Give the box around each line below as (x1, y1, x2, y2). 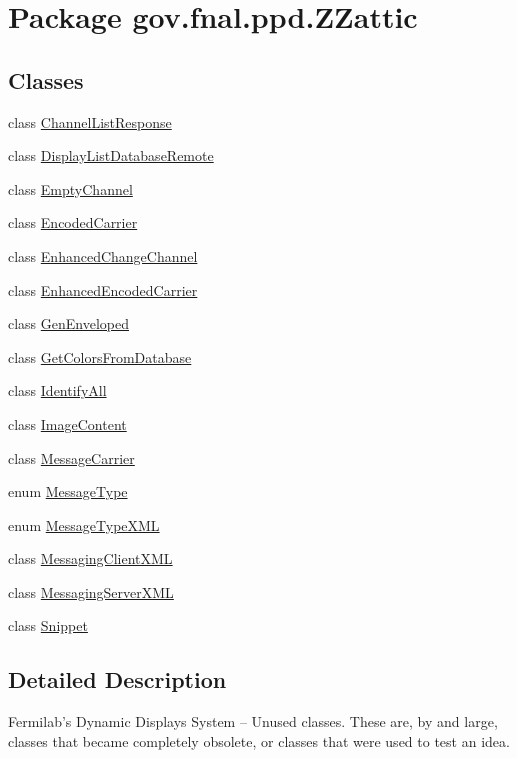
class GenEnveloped (8, 313, 130, 334)
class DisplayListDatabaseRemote (8, 145, 214, 166)
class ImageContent (8, 413, 127, 434)
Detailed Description (8, 664, 227, 695)
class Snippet (8, 615, 88, 636)
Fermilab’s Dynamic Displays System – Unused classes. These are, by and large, (8, 711, 498, 732)
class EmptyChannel (8, 178, 133, 199)
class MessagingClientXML (8, 548, 173, 569)
